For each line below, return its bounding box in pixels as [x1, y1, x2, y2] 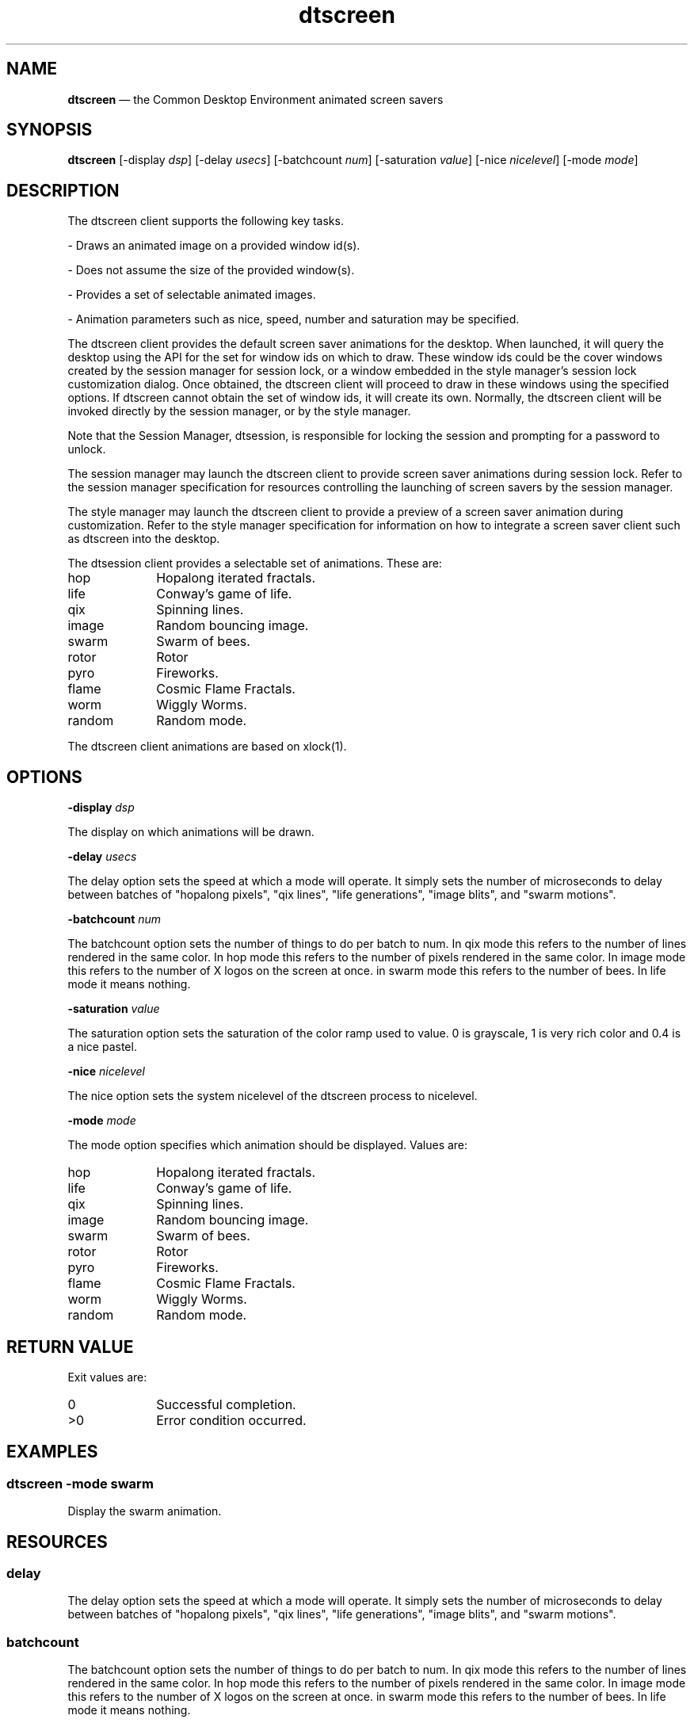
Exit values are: [67, 1370, 147, 1384]
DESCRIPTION [6, 180, 120, 201]
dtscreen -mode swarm [6, 1475, 154, 1492]
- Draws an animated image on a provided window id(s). [67, 239, 360, 253]
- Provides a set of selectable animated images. [67, 288, 316, 302]
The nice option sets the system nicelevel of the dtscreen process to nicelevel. [67, 1089, 478, 1103]
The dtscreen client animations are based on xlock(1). [67, 739, 347, 754]
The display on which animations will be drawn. [67, 825, 315, 839]
